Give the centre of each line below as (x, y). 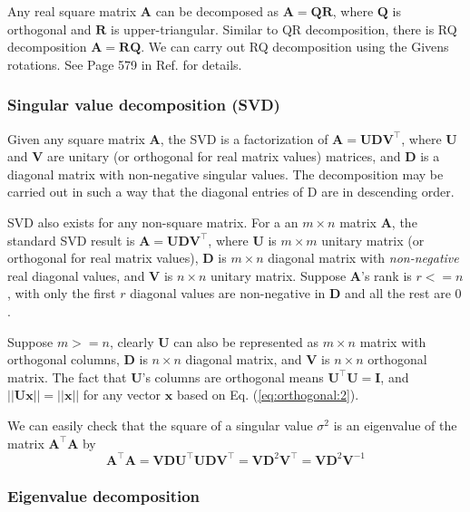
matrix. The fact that (67, 377)
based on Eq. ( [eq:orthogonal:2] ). (268, 395)
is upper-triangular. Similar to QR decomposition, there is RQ (284, 29)
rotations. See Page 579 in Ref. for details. (125, 64)
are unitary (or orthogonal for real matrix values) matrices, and (224, 156)
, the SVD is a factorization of (244, 138)
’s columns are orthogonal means (233, 377)
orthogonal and (49, 29)
